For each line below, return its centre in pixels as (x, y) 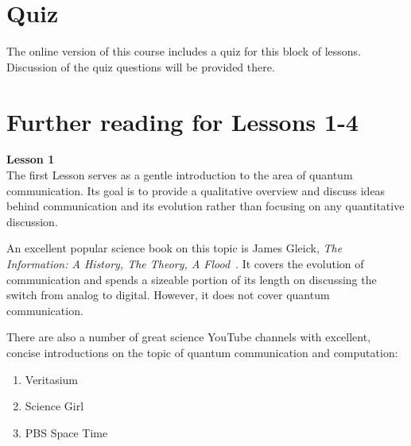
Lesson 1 (31, 159)
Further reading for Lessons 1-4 (182, 121)
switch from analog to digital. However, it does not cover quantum (168, 295)
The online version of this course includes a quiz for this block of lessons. (184, 51)
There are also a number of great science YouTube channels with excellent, (189, 337)
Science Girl (54, 406)
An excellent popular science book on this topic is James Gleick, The (174, 248)
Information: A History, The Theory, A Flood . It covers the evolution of (185, 263)
